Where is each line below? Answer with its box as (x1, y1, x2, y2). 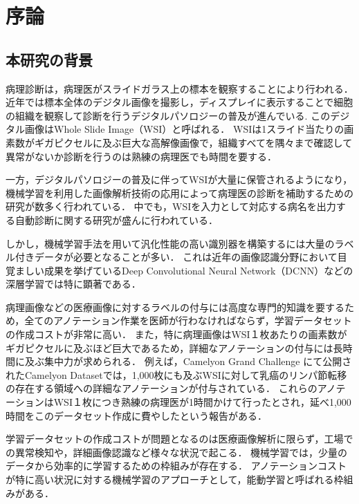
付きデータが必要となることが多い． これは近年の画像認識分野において (15, 250, 338, 264)
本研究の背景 (6, 48, 93, 70)
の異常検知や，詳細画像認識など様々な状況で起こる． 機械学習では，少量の (6, 445, 348, 459)
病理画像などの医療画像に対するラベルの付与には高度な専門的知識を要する (6, 299, 344, 314)
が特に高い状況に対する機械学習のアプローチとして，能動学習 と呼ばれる (6, 472, 334, 487)
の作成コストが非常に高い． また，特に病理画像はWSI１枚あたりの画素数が (6, 327, 347, 342)
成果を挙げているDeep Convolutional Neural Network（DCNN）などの (44, 263, 353, 277)
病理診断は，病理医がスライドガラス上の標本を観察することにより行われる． (6, 81, 353, 95)
